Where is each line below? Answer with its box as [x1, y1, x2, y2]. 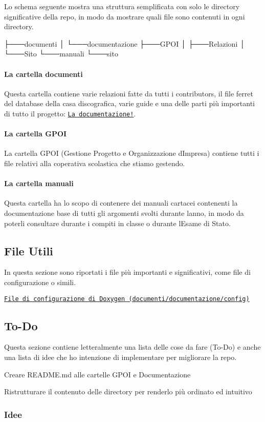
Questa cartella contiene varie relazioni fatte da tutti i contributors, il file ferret [4, 88, 253, 98]
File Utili [4, 243, 53, 258]
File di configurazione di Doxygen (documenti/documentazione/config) [4, 295, 250, 303]
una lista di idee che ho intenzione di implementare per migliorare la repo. [4, 352, 237, 363]
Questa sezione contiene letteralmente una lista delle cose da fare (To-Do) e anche [4, 341, 261, 352]
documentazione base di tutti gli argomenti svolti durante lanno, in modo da [4, 207, 244, 218]
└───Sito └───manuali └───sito [4, 48, 118, 59]
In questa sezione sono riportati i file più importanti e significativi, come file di [4, 267, 251, 277]
